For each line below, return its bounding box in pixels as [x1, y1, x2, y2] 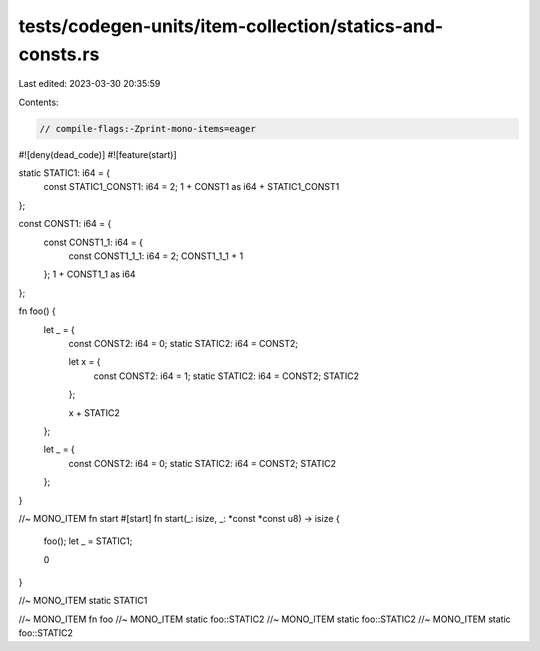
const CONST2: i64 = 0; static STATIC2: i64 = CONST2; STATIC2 [68, 457, 337, 469]
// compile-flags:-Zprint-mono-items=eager [39, 123, 257, 134]
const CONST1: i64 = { [18, 218, 112, 230]
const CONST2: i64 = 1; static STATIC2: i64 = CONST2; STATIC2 [93, 370, 360, 382]
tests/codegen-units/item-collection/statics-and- [18, 15, 444, 37]
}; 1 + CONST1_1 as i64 [43, 268, 136, 280]
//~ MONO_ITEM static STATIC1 [18, 595, 148, 607]
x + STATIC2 [68, 406, 120, 419]
